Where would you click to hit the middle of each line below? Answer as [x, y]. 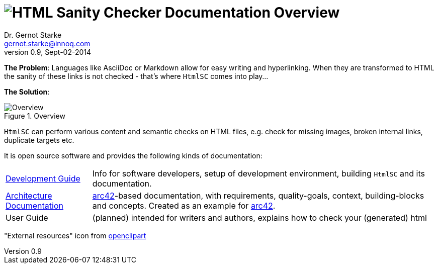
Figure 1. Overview [35, 116]
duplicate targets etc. [39, 140]
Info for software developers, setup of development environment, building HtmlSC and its [259, 173]
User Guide [27, 217]
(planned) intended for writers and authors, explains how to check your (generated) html [259, 217]
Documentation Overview [252, 13]
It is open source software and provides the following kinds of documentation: [133, 155]
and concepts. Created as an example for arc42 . [184, 205]
